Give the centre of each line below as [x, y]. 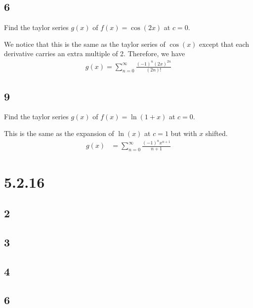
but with [184, 133]
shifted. [216, 133]
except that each [224, 44]
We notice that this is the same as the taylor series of [85, 44]
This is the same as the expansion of [59, 133]
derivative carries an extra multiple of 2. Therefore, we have [95, 53]
